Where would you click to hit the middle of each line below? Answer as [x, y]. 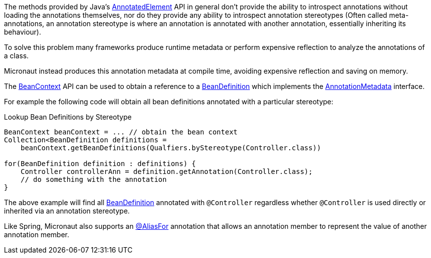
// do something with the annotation [94, 179]
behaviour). [23, 32]
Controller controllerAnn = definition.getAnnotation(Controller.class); [167, 172]
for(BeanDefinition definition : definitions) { [100, 164]
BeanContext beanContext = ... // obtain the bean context [121, 132]
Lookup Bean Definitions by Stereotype [68, 117]
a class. [16, 56]
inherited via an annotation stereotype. [67, 211]
